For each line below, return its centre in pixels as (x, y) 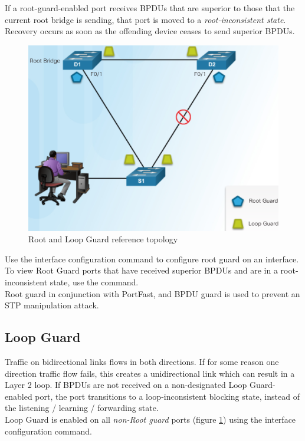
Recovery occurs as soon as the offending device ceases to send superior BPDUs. (150, 31)
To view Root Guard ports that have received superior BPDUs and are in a (141, 270)
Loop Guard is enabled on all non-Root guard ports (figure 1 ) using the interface (150, 419)
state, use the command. (94, 282)
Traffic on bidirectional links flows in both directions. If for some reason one (142, 362)
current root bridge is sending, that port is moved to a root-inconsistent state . (145, 19)
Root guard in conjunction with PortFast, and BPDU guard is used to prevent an (152, 293)
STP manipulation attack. (52, 305)
